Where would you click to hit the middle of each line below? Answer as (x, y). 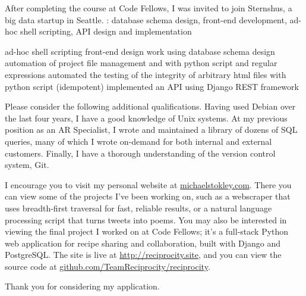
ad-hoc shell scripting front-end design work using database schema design (140, 51)
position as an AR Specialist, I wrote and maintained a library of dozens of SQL (151, 130)
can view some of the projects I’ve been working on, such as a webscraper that (148, 196)
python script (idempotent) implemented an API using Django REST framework (152, 86)
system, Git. (27, 165)
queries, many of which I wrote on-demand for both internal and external (138, 141)
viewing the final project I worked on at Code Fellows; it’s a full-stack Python (147, 231)
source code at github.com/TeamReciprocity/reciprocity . (108, 266)
